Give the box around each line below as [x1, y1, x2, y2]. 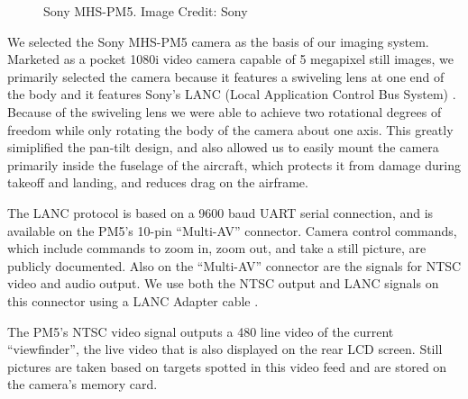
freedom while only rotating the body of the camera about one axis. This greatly [7, 120, 454, 139]
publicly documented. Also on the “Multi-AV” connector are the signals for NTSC [7, 256, 462, 275]
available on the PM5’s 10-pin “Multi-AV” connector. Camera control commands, [7, 221, 457, 240]
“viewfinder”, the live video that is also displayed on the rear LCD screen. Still [7, 340, 443, 358]
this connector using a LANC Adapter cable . [7, 291, 259, 310]
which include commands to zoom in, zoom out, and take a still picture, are [7, 239, 427, 258]
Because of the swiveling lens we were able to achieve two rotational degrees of [7, 102, 442, 121]
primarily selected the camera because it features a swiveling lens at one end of [7, 67, 445, 86]
